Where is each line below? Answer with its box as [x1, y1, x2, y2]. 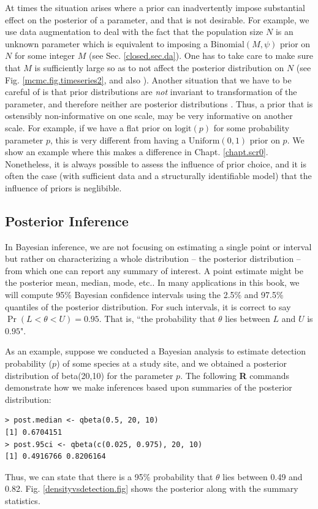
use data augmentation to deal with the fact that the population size [5, 25, 263, 38]
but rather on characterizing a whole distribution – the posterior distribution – [5, 252, 301, 265]
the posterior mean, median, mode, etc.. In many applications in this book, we [5, 276, 300, 289]
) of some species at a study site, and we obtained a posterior [56, 357, 287, 370]
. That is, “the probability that [99, 312, 216, 325]
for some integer [14, 49, 75, 62]
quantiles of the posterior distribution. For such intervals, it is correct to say [5, 300, 291, 313]
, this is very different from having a [50, 133, 186, 146]
